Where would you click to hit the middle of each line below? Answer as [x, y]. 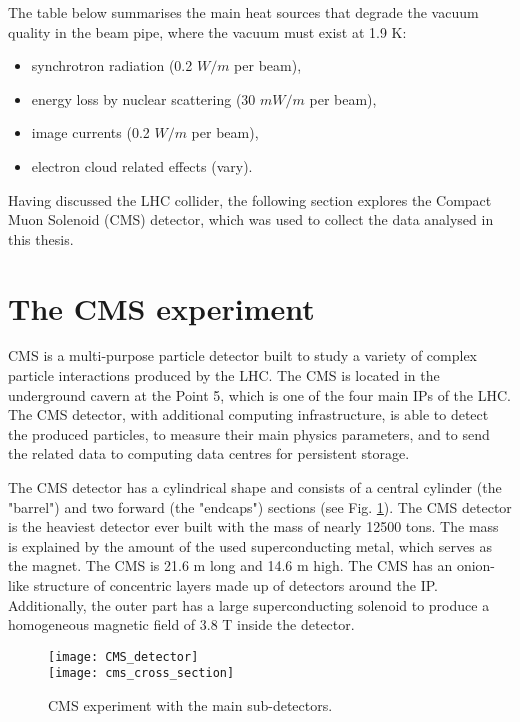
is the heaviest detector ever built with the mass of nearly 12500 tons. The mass [253, 526]
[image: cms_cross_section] [141, 673]
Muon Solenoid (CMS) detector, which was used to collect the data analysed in [251, 219]
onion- [476, 565]
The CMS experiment [161, 307]
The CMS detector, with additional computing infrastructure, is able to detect [248, 414]
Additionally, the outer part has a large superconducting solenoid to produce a [249, 604]
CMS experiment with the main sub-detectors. [190, 705]
